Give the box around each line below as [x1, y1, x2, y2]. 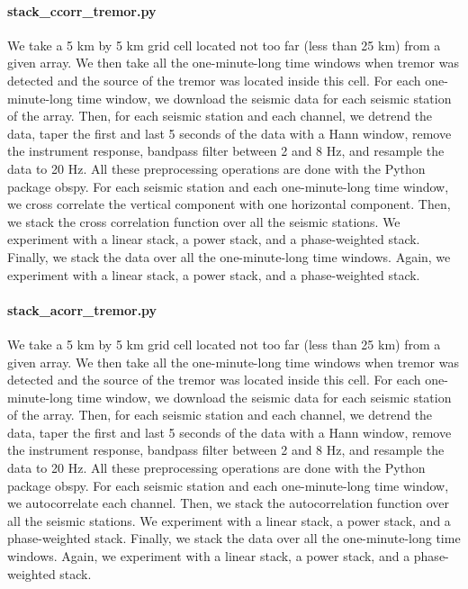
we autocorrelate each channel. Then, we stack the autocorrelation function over [7, 494, 450, 512]
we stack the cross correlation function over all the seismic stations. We [7, 212, 400, 231]
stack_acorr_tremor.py [7, 300, 157, 319]
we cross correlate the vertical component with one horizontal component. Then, [7, 195, 451, 213]
